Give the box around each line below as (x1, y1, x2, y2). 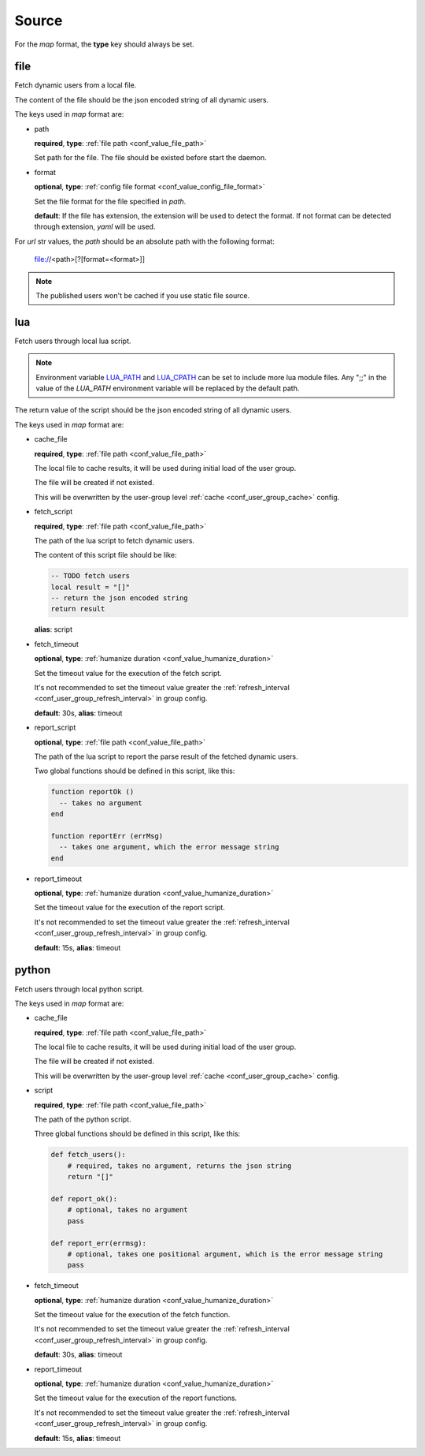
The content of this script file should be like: (34, 551, 177, 560)
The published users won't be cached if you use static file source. (35, 290, 250, 300)
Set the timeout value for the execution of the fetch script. (34, 668, 222, 678)
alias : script (34, 625, 72, 634)
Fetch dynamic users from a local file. (14, 80, 137, 90)
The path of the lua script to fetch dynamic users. (34, 536, 195, 545)
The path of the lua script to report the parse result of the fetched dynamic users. (34, 752, 298, 761)
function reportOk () (50, 787, 135, 797)
